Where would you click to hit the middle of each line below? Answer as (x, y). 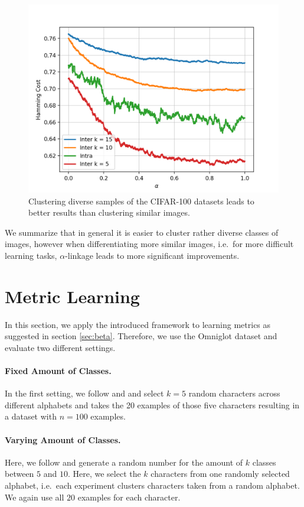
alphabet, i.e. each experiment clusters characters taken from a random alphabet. (152, 485)
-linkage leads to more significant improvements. (152, 255)
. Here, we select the (104, 474)
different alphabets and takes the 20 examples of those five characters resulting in (152, 404)
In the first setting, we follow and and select (84, 393)
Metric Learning (72, 296)
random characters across (234, 393)
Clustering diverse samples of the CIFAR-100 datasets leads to (141, 201)
